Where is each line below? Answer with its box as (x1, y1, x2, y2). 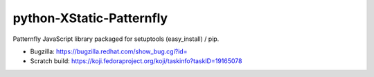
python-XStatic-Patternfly (12, 10, 168, 26)
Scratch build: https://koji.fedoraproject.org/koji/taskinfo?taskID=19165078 (30, 57, 242, 65)
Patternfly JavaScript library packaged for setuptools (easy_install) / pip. (12, 35, 220, 43)
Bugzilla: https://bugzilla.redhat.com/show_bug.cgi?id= (30, 47, 188, 55)
